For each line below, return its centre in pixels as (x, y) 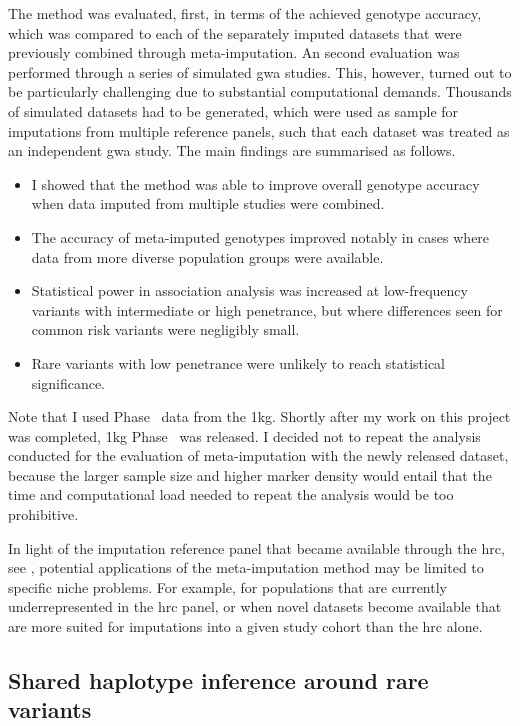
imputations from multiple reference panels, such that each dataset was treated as (259, 130)
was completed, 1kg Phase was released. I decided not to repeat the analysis (244, 435)
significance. (68, 382)
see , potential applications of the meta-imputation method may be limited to (246, 567)
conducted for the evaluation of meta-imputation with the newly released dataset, (258, 455)
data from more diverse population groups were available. (207, 256)
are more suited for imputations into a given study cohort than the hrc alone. (245, 626)
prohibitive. (43, 514)
